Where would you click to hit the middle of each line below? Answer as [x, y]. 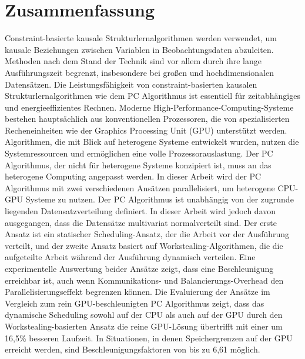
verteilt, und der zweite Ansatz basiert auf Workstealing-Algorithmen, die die [144, 245]
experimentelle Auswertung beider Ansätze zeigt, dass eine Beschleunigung [139, 268]
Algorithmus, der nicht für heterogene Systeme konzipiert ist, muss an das [138, 164]
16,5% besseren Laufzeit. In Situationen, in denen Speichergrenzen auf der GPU [149, 338]
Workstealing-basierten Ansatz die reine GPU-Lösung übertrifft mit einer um [144, 326]
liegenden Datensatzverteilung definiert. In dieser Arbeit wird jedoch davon [140, 211]
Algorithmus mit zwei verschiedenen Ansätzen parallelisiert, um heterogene [140, 187]
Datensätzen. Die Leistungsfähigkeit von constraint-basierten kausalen [131, 84]
